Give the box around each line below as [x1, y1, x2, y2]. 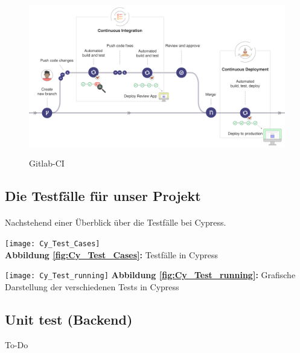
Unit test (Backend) [5, 310, 133, 328]
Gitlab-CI [29, 157, 65, 170]
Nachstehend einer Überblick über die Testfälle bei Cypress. [5, 216, 226, 229]
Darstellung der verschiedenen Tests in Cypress [5, 280, 179, 293]
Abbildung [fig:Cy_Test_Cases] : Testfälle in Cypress [5, 248, 219, 261]
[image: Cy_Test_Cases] [5, 240, 100, 249]
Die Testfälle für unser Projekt [5, 186, 201, 205]
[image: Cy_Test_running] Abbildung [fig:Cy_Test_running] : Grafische [5, 269, 296, 281]
